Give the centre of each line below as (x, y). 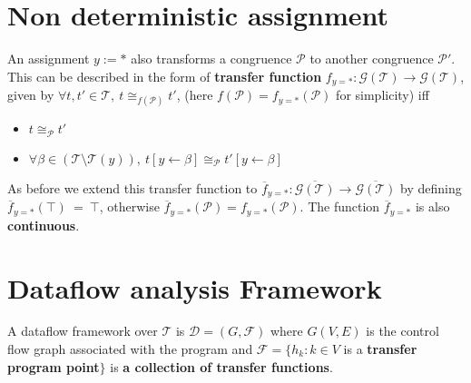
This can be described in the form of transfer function (165, 76)
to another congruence (372, 59)
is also (432, 206)
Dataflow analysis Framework (195, 287)
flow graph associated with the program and (130, 349)
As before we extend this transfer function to (132, 187)
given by (31, 95)
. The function (340, 206)
